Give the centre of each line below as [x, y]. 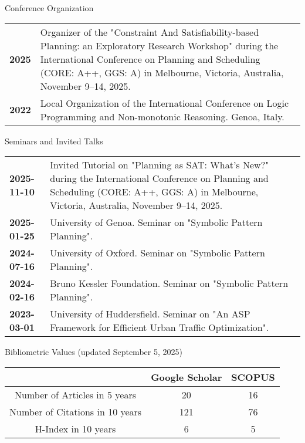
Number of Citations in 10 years [76, 411]
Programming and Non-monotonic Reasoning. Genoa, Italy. [162, 116]
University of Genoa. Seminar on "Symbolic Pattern [156, 222]
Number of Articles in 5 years [76, 394]
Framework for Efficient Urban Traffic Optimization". [160, 327]
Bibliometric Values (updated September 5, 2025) [94, 352]
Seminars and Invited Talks [54, 141]
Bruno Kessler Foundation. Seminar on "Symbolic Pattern [169, 283]
